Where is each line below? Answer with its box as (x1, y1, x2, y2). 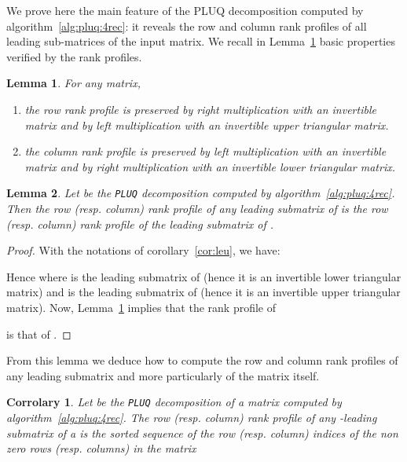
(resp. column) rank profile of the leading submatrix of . (6, 215, 274, 232)
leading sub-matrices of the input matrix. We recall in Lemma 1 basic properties (6, 33, 395, 49)
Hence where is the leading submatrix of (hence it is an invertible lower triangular (6, 268, 401, 284)
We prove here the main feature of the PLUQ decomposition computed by (6, 2, 364, 18)
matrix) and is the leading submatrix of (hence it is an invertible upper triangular (6, 284, 401, 300)
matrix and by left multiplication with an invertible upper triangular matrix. (24, 116, 389, 133)
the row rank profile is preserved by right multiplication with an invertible (24, 101, 376, 117)
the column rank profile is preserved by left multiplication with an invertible (24, 143, 387, 159)
